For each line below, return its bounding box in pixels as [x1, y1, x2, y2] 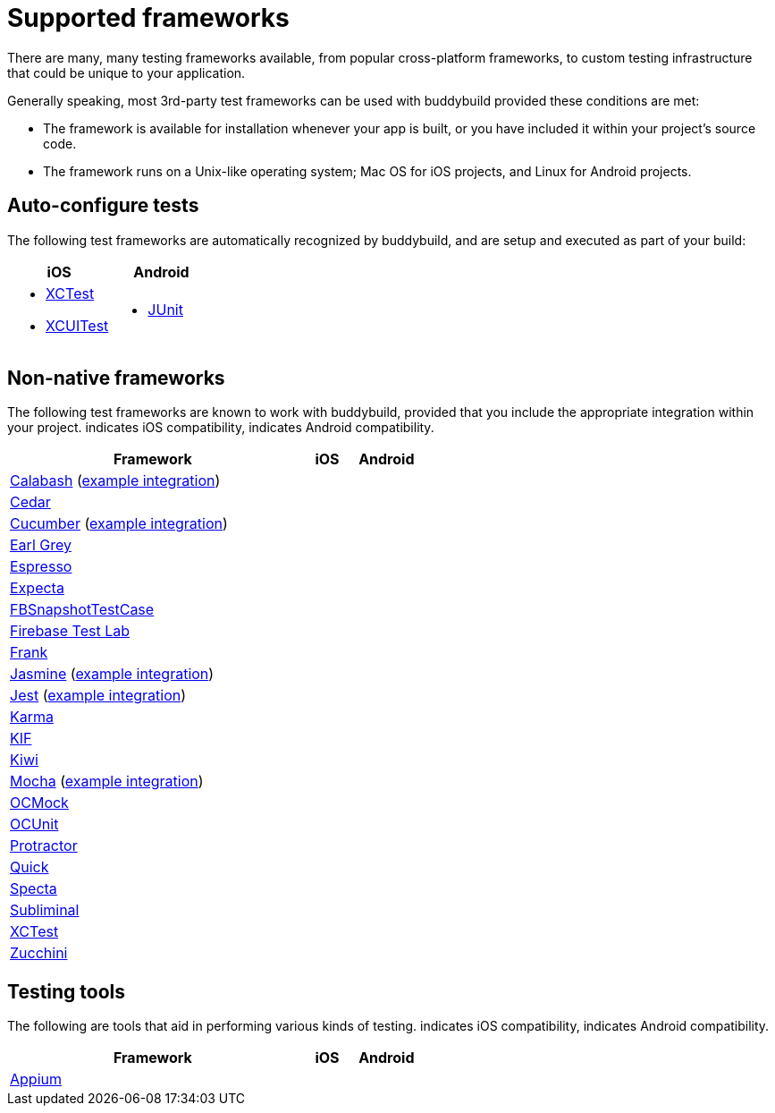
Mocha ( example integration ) [10, 772, 204, 791]
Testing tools [7, 980, 126, 1003]
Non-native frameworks [7, 367, 225, 390]
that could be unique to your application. [7, 64, 246, 81]
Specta [10, 879, 57, 898]
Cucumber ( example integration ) [10, 514, 228, 533]
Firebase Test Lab [10, 622, 131, 641]
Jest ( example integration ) [10, 686, 187, 705]
